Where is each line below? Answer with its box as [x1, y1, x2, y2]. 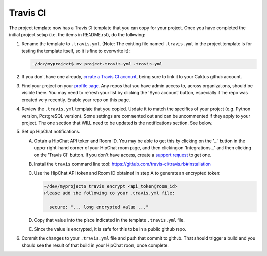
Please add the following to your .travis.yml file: [44, 190, 175, 196]
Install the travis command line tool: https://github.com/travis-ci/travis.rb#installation [34, 161, 211, 167]
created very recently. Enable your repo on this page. [21, 97, 130, 103]
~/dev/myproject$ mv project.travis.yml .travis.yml [32, 61, 163, 66]
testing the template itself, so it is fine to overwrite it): [21, 48, 130, 54]
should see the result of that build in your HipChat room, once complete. [21, 242, 169, 248]
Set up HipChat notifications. [21, 129, 80, 135]
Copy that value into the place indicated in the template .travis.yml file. [34, 217, 185, 223]
